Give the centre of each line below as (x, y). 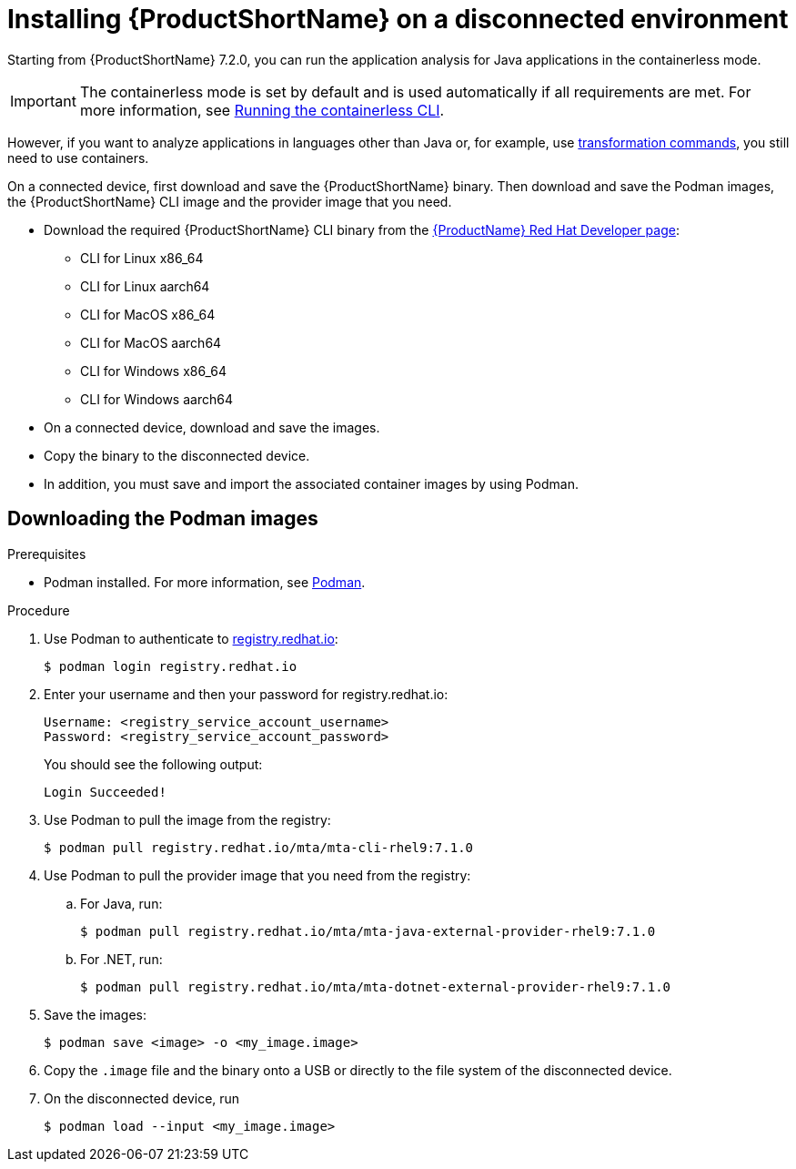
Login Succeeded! (105, 792)
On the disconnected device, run (142, 1098)
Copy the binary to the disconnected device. (177, 455)
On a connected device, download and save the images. (212, 427)
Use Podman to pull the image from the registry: (187, 819)
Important (43, 101)
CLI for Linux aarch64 (145, 286)
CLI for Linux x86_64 (142, 258)
